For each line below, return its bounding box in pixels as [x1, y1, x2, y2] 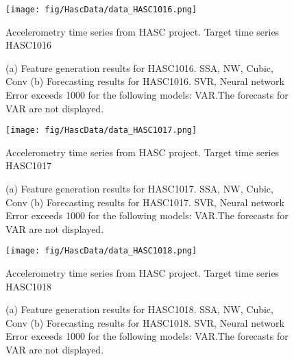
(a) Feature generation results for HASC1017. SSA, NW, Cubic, [5, 182, 273, 196]
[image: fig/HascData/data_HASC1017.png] [5, 125, 197, 136]
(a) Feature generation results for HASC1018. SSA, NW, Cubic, [5, 302, 273, 316]
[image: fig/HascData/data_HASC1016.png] [5, 5, 197, 14]
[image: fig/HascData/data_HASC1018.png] [5, 246, 197, 256]
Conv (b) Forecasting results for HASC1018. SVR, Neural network [5, 315, 284, 329]
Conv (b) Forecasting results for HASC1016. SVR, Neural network [5, 74, 284, 88]
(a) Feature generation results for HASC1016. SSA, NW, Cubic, [5, 60, 273, 75]
